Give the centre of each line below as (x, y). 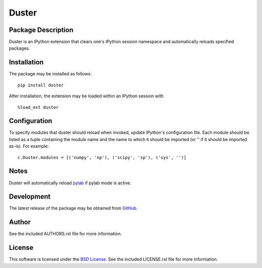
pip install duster (41, 85)
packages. (19, 48)
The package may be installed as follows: (50, 74)
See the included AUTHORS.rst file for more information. (65, 234)
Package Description (41, 30)
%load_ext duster (38, 107)
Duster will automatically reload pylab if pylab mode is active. (70, 183)
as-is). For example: (29, 146)
